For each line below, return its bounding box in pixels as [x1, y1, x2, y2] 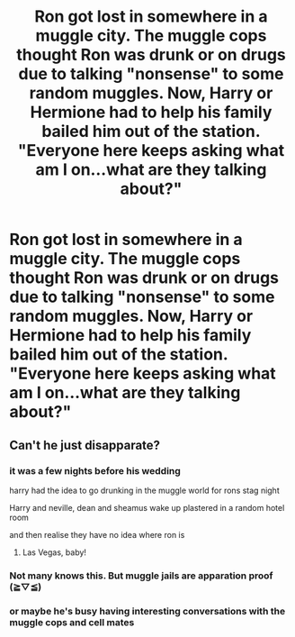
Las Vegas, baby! [22, 547, 87, 558]
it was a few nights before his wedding [9, 464, 182, 477]
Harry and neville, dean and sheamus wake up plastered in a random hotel [9, 502, 285, 513]
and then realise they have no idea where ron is [9, 529, 185, 540]
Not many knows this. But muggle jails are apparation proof [9, 569, 273, 582]
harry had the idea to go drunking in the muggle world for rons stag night [9, 485, 281, 496]
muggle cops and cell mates [9, 615, 135, 628]
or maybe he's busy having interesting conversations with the [9, 605, 286, 617]
